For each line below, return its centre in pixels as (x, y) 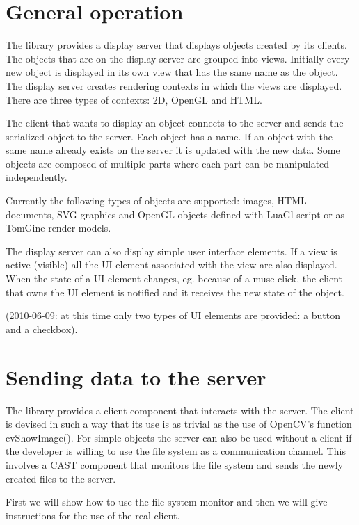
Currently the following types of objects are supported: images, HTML (156, 201)
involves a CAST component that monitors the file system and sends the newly (175, 464)
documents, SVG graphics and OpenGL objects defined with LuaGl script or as (175, 214)
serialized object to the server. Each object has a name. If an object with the (169, 136)
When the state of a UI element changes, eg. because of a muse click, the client (174, 278)
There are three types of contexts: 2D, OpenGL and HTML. (134, 99)
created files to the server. (61, 478)
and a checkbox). (42, 329)
